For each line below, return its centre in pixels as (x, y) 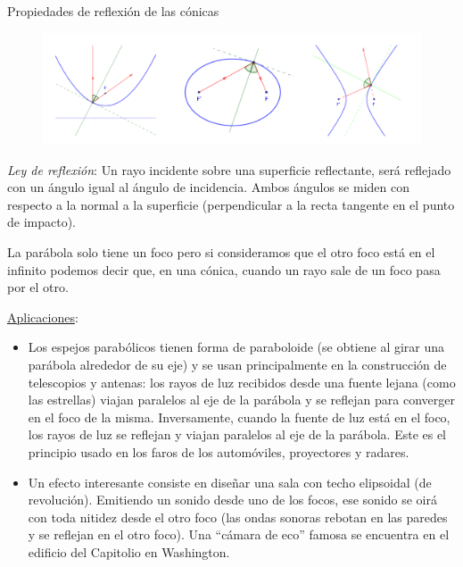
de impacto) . (42, 222)
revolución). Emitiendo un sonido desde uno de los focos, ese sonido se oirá (232, 500)
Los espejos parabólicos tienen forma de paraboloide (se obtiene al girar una (236, 347)
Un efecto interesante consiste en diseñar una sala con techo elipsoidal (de (230, 482)
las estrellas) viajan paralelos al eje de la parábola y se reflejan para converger (241, 400)
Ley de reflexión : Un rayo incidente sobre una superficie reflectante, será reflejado (229, 169)
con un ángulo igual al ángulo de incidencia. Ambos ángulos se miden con (208, 187)
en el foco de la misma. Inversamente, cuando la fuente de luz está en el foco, (239, 417)
